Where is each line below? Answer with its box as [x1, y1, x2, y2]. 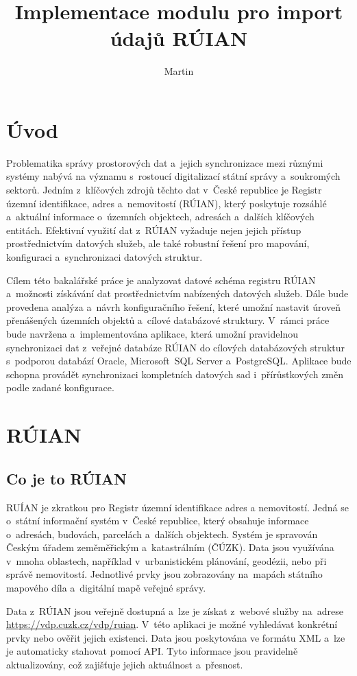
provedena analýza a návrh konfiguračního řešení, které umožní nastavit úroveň [6, 299, 341, 314]
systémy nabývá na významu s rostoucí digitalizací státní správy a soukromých [6, 169, 341, 183]
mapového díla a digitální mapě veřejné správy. [6, 581, 206, 595]
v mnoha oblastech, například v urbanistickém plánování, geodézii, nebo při [6, 553, 327, 568]
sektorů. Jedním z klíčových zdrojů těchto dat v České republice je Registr [6, 183, 322, 197]
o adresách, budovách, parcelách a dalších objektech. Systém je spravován [6, 526, 318, 541]
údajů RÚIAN [110, 24, 248, 52]
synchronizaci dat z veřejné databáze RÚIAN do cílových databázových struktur [6, 340, 345, 354]
